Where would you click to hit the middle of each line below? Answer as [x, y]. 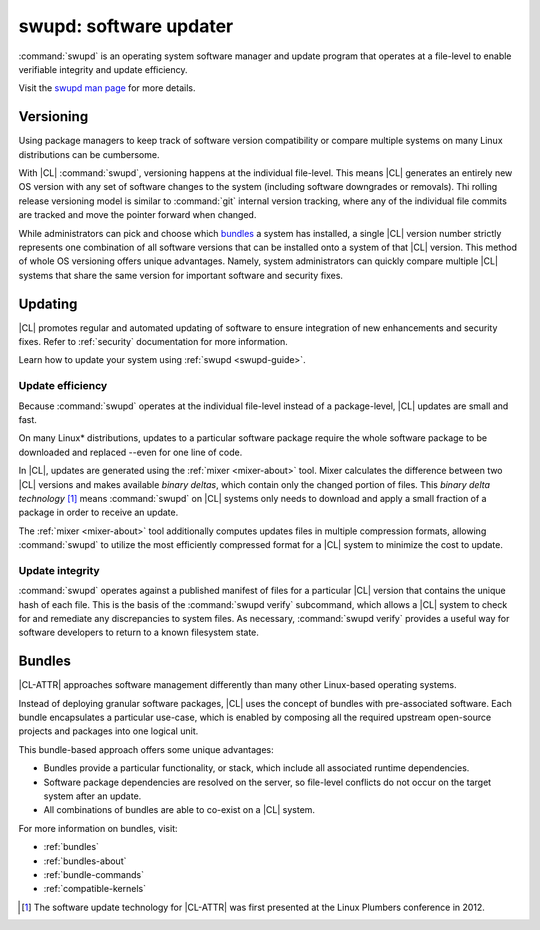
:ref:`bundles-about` [85, 861]
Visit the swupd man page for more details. [107, 88]
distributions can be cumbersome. [89, 154]
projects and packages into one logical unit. [108, 731]
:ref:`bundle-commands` [94, 874]
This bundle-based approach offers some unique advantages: [146, 749]
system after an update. [92, 796]
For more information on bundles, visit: [98, 828]
